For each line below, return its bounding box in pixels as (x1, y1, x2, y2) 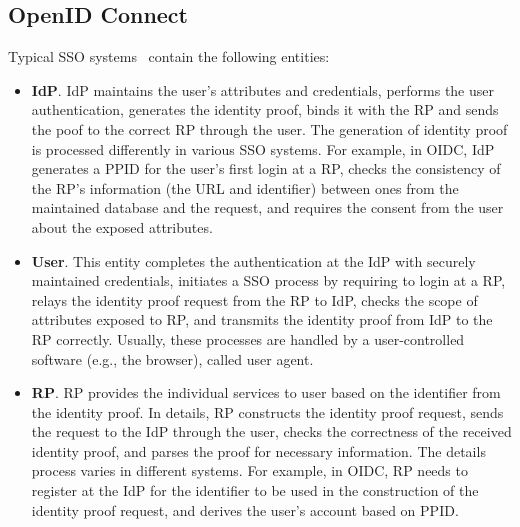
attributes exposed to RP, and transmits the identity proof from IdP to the (31, 309, 493, 330)
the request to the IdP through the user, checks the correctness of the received (31, 421, 512, 442)
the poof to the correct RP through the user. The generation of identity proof (31, 118, 508, 139)
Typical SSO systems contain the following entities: (8, 46, 330, 67)
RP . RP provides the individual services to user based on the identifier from (31, 382, 501, 403)
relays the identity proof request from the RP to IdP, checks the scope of (31, 289, 478, 310)
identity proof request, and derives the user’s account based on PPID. (31, 499, 459, 520)
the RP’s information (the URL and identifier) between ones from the (31, 177, 459, 198)
